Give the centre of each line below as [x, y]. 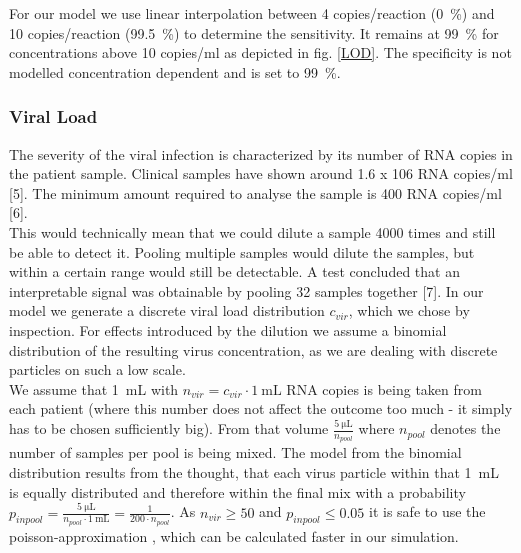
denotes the [465, 428]
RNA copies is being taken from [384, 388]
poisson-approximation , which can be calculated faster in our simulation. [234, 535]
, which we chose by [409, 310]
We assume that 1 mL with [94, 388]
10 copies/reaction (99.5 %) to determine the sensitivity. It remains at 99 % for [254, 32]
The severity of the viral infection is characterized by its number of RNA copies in [261, 153]
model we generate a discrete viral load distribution [167, 310]
